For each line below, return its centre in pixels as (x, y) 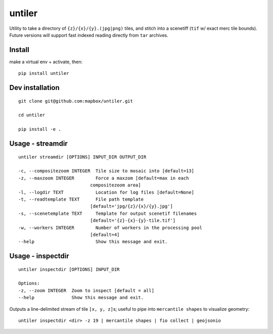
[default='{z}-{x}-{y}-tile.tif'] (133, 221)
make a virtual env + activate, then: (46, 62)
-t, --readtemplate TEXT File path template (81, 199)
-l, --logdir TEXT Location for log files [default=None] (106, 192)
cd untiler (32, 115)
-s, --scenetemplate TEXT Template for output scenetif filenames (108, 213)
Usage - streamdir (38, 144)
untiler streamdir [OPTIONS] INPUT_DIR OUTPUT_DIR (82, 157)
